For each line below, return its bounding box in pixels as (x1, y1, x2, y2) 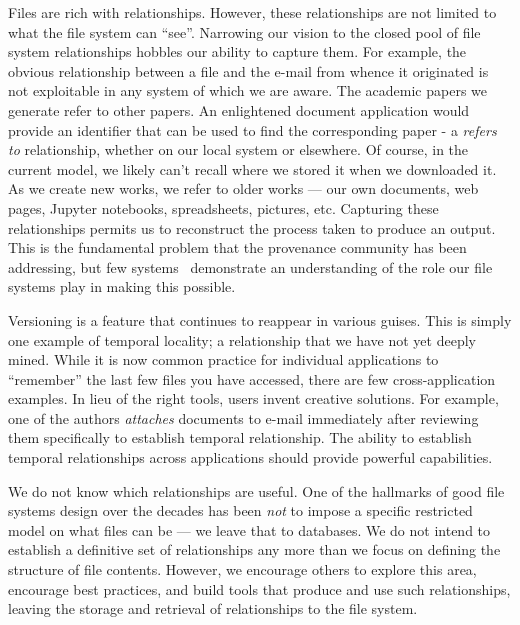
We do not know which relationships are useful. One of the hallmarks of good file (8, 480, 505, 501)
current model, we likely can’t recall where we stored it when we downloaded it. (8, 158, 497, 179)
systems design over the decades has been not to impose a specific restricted (8, 500, 473, 521)
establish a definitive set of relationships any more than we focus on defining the (8, 539, 501, 560)
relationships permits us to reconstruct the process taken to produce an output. (8, 217, 496, 238)
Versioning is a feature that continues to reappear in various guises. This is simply (8, 309, 512, 330)
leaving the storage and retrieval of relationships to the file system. (8, 598, 418, 619)
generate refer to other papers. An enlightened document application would (8, 99, 470, 120)
